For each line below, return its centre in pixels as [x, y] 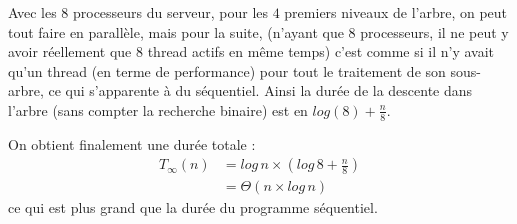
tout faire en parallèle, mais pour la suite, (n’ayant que [176, 31]
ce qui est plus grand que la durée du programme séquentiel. [193, 207]
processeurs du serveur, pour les [170, 12]
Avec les [32, 12]
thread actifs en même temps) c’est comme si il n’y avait [321, 51]
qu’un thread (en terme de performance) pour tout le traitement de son [227, 70]
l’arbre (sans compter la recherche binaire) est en [158, 109]
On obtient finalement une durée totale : [132, 143]
